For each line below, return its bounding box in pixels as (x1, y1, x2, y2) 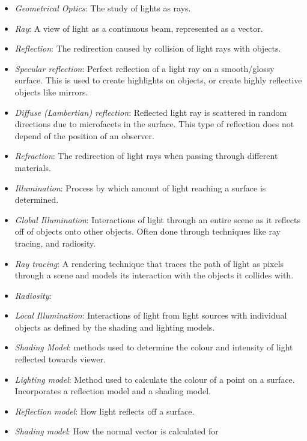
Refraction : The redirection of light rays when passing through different (14, 149, 278, 162)
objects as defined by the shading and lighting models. (14, 320, 215, 333)
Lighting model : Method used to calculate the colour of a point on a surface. (14, 373, 295, 385)
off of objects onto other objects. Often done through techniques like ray (14, 225, 281, 238)
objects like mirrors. (14, 85, 88, 98)
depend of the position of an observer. (14, 129, 154, 142)
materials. (14, 161, 51, 173)
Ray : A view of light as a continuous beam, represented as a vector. (14, 22, 263, 34)
